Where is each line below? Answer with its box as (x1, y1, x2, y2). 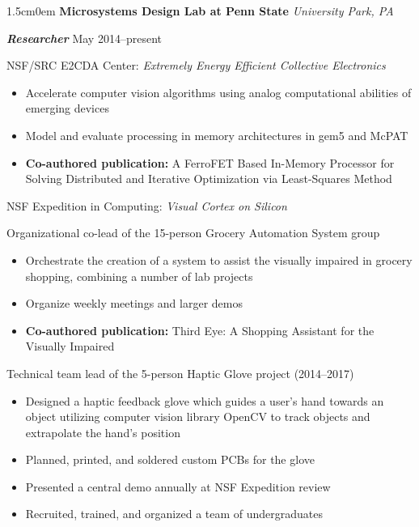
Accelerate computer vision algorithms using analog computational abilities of (25, 83, 412, 100)
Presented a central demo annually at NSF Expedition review (25, 478, 331, 495)
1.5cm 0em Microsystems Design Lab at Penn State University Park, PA (6, 2, 394, 19)
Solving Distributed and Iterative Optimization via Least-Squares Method (25, 170, 392, 187)
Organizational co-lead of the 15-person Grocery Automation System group (6, 224, 380, 241)
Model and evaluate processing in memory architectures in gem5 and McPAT (25, 126, 408, 143)
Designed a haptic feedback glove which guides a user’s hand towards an (25, 392, 384, 409)
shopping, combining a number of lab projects (25, 267, 253, 284)
